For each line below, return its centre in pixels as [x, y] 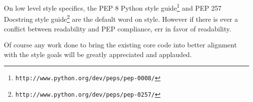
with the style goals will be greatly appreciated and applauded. [98, 54]
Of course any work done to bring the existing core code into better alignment [120, 45]
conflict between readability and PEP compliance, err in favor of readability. [118, 28]
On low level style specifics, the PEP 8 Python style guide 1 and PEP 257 [113, 7]
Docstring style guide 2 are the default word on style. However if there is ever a [121, 18]
